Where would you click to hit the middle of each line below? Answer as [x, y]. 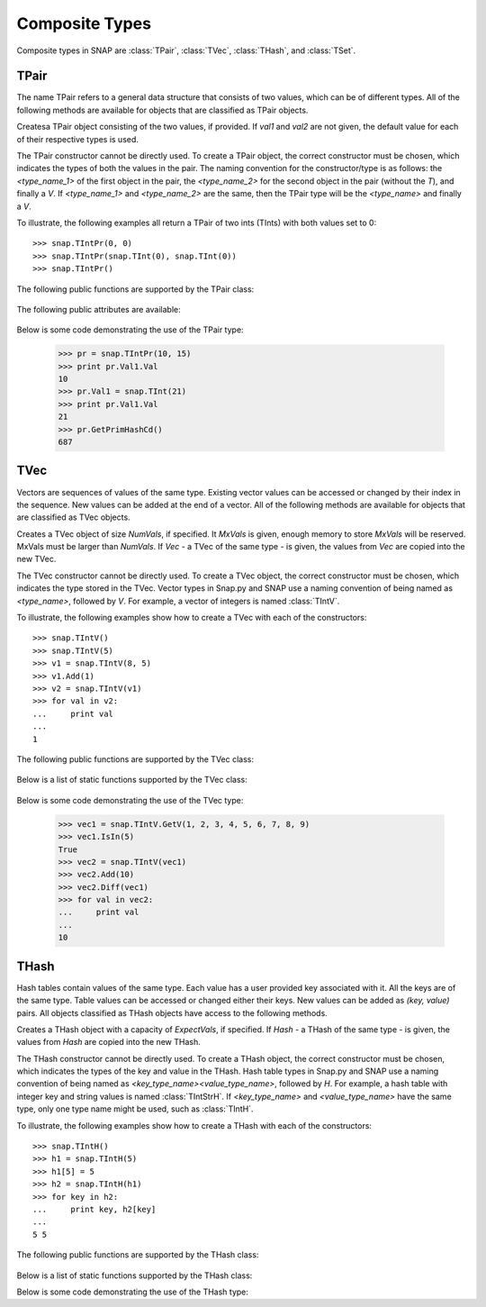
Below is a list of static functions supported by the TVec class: [132, 780]
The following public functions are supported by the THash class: [138, 1255]
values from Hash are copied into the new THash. [109, 1042]
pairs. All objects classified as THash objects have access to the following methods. [172, 1012]
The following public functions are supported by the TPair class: [135, 289]
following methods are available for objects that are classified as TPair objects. [162, 110]
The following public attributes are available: [99, 309]
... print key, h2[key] [94, 1209]
